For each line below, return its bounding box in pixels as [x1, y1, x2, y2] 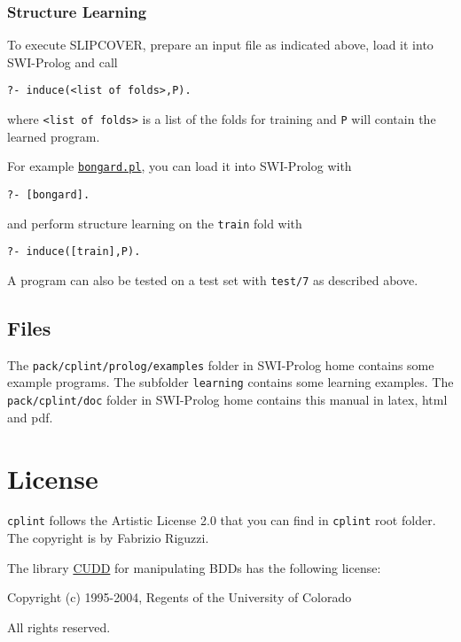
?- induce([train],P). [7, 245, 141, 259]
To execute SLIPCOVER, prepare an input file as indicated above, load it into [7, 35, 434, 54]
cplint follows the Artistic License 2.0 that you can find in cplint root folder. [7, 511, 436, 530]
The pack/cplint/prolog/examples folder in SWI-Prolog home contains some [7, 355, 434, 374]
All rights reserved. [7, 617, 111, 636]
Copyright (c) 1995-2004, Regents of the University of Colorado [7, 588, 352, 607]
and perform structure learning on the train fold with [7, 213, 302, 232]
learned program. [7, 127, 100, 145]
